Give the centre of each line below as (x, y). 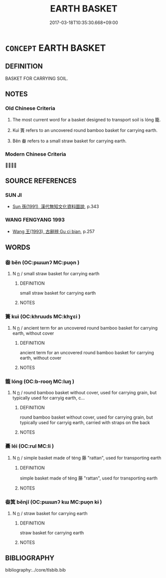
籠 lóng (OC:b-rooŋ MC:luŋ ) (40, 381)
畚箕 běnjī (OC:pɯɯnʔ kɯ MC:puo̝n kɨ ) (54, 502)
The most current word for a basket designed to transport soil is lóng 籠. (86, 120)
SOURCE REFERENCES (41, 181)
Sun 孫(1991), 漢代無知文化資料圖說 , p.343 (56, 207)
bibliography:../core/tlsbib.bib (36, 570)
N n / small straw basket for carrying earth (56, 274)
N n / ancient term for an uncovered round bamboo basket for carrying (85, 328)
